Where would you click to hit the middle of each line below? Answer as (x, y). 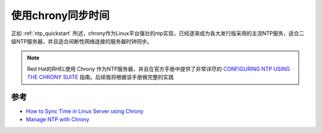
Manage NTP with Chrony (58, 119)
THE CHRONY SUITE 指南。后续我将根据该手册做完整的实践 (100, 77)
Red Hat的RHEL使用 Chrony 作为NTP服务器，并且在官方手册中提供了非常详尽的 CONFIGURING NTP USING (159, 69)
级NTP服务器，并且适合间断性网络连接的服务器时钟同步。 (82, 41)
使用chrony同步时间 (60, 15)
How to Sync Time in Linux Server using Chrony (85, 111)
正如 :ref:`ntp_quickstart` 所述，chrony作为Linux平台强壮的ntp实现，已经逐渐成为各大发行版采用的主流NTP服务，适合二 (158, 33)
